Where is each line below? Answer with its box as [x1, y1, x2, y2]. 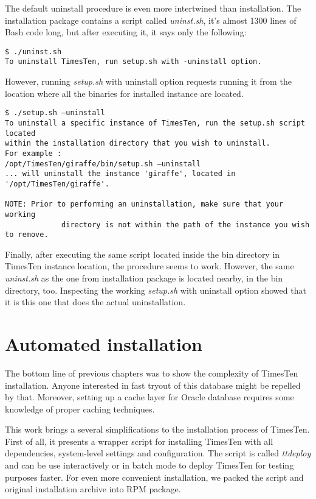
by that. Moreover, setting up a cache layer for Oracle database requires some [5, 391, 294, 403]
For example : [5, 149, 62, 158]
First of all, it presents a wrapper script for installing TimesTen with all [5, 434, 273, 447]
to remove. [5, 230, 49, 239]
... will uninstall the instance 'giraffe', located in [5, 169, 236, 179]
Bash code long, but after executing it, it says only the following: [5, 26, 247, 38]
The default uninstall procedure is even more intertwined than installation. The [5, 2, 301, 14]
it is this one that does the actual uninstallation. [5, 296, 186, 308]
